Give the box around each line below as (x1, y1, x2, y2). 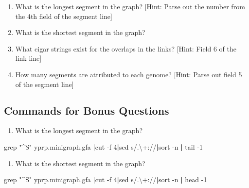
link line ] (15, 53, 42, 63)
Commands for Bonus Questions (4, 103, 169, 118)
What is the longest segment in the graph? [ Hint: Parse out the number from (15, 1, 245, 11)
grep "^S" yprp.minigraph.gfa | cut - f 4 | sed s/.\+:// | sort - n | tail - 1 (4, 141, 203, 152)
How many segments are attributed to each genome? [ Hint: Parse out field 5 (15, 69, 242, 79)
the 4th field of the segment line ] (15, 11, 112, 21)
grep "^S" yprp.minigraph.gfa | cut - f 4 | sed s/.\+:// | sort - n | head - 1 (4, 174, 207, 185)
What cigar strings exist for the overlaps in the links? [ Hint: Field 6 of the (15, 43, 237, 53)
